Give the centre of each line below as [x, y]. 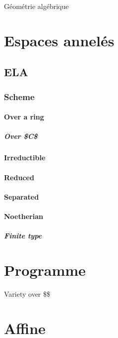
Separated [22, 196]
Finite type [23, 236]
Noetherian [24, 216]
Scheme [19, 96]
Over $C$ [21, 136]
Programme [45, 270]
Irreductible [25, 158]
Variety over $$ [27, 293]
